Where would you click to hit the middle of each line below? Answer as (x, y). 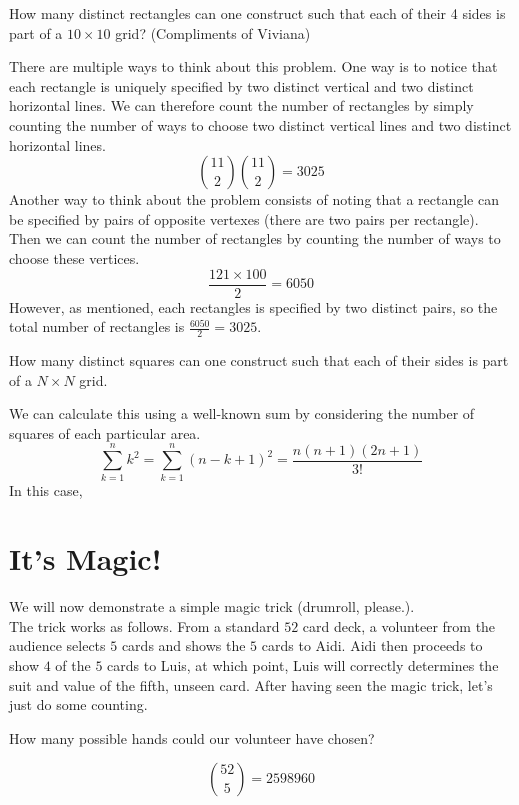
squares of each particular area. (105, 432)
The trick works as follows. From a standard (144, 625)
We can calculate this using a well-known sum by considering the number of (242, 413)
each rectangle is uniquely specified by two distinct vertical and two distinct (241, 85)
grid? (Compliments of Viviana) (213, 32)
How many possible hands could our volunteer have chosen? (192, 737)
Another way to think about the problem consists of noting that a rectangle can (254, 199)
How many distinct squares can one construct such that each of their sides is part (259, 360)
